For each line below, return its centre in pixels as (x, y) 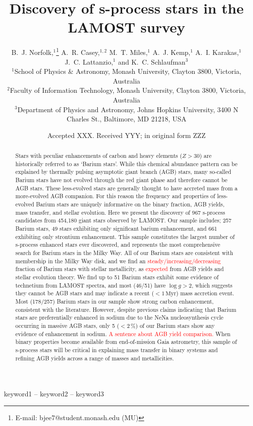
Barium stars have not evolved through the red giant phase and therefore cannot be (121, 180)
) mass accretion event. (205, 293)
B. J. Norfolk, (32, 52)
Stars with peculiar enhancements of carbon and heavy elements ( (99, 156)
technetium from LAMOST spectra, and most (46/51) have (90, 285)
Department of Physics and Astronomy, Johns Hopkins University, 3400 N (128, 109)
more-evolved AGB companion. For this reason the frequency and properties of (115, 196)
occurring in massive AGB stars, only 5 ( (67, 325)
